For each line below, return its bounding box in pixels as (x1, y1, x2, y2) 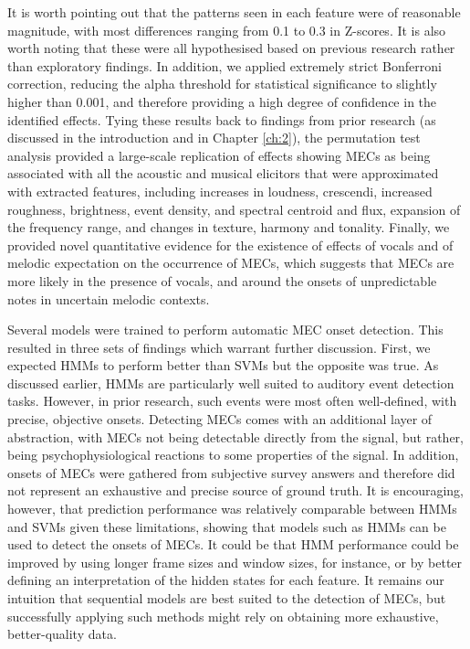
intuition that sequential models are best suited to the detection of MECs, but (7, 589, 446, 607)
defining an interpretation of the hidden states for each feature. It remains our (7, 570, 444, 590)
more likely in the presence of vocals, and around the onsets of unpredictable (7, 271, 437, 290)
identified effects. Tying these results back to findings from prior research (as (7, 110, 436, 129)
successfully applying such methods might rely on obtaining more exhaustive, (7, 606, 439, 625)
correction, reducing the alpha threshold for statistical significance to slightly (7, 74, 437, 93)
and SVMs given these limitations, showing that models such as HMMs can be (7, 516, 446, 536)
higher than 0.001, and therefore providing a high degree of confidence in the (7, 91, 437, 111)
